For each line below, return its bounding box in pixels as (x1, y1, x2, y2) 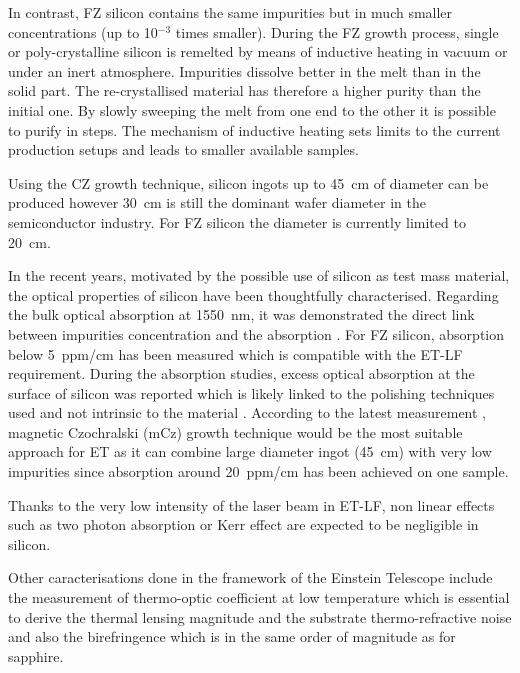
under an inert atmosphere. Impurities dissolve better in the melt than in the (8, 60, 481, 81)
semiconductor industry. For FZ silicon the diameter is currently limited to (8, 211, 466, 232)
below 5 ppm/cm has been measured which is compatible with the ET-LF (8, 343, 463, 364)
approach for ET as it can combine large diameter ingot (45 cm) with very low (8, 441, 492, 462)
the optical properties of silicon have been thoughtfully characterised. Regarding (8, 284, 499, 305)
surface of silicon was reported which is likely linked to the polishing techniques (8, 382, 495, 403)
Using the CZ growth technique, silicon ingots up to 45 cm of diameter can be (8, 172, 489, 193)
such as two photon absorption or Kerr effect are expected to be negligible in (8, 514, 479, 535)
